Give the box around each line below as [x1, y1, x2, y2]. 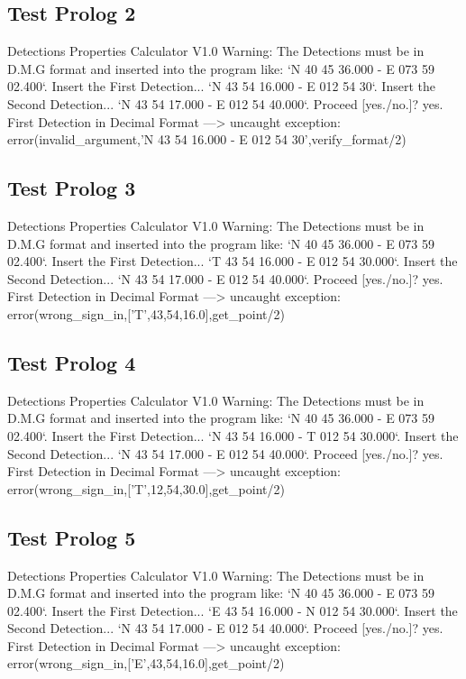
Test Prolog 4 [7, 348, 136, 376]
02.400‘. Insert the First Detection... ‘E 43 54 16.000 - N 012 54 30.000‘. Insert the [7, 601, 458, 619]
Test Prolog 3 [7, 174, 136, 202]
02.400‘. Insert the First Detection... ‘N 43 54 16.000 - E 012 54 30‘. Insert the [7, 77, 435, 96]
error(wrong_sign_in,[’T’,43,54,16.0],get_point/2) [7, 304, 285, 323]
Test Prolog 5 [7, 523, 136, 551]
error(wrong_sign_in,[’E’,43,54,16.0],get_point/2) [7, 654, 285, 673]
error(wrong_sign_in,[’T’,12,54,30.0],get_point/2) [7, 479, 285, 498]
